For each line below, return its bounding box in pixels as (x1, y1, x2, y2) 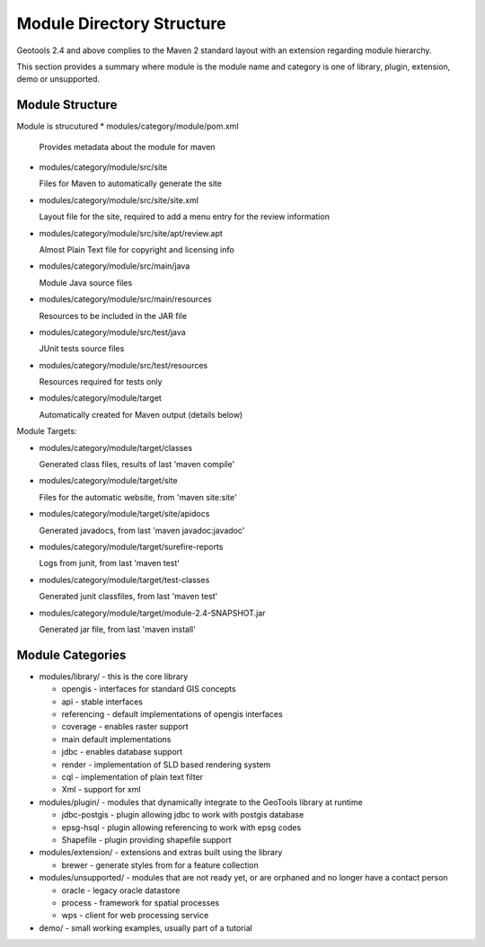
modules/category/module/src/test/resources (39, 359, 208, 370)
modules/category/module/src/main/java (39, 261, 190, 271)
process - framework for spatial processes (61, 897, 220, 907)
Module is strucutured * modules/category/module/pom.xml (16, 121, 239, 132)
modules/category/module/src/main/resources (39, 294, 212, 305)
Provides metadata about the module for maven (39, 141, 216, 152)
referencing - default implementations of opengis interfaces (61, 709, 283, 720)
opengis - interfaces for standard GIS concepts (61, 684, 237, 695)
